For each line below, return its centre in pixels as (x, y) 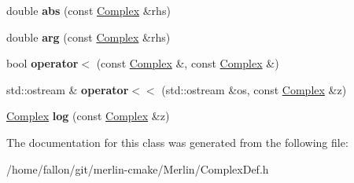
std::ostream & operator (68, 89)
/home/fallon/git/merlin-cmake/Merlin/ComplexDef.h (138, 168)
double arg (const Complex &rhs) (88, 37)
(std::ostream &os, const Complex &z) (254, 89)
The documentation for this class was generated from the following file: (177, 142)
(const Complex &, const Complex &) (188, 63)
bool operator (42, 63)
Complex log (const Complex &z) (88, 116)
